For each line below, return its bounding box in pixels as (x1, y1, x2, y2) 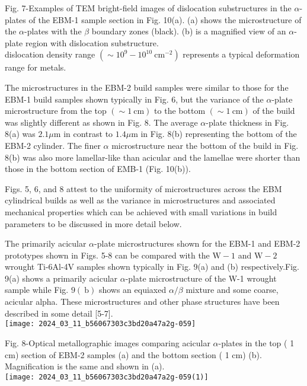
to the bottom (154, 104, 206, 117)
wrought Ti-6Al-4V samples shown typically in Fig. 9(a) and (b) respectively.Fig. (5, 260, 300, 273)
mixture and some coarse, (186, 283, 279, 296)
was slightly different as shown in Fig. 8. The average (5, 116, 198, 128)
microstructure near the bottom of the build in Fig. (111, 139, 299, 151)
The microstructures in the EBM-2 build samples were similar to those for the (5, 81, 289, 93)
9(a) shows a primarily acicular (5, 272, 118, 284)
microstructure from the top (5, 104, 107, 117)
